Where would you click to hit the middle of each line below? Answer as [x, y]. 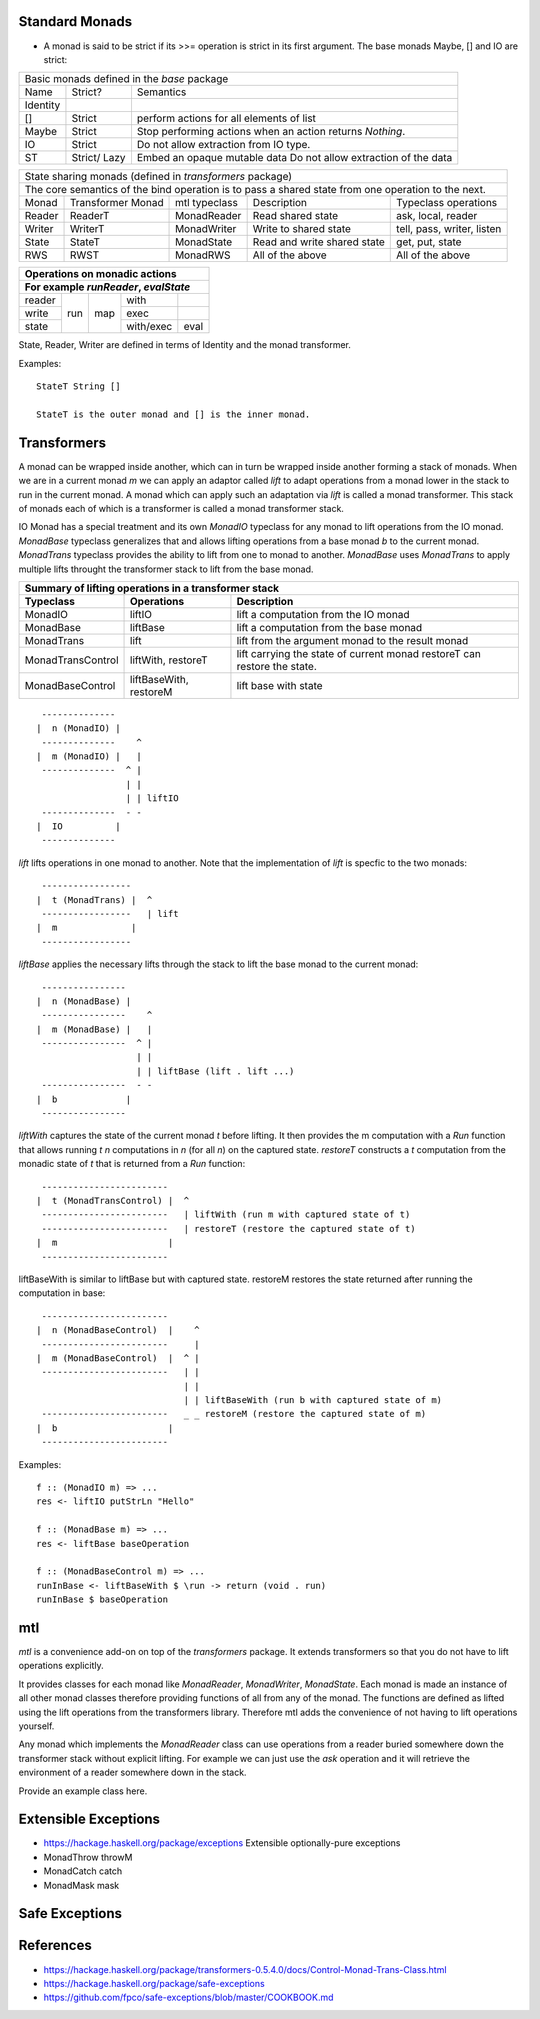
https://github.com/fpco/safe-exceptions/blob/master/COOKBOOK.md [188, 1997]
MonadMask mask [81, 1885]
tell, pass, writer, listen [449, 229]
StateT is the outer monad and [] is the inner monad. [173, 414]
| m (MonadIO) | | [89, 756]
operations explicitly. [61, 1666]
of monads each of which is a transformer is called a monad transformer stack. [181, 508]
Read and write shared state [318, 242]
